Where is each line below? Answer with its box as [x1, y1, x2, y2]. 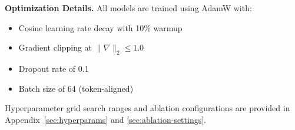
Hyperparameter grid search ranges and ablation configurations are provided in [5, 102, 290, 114]
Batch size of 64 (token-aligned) [18, 82, 134, 94]
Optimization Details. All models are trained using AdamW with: [5, 2, 252, 14]
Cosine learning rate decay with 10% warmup [18, 21, 183, 34]
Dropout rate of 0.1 [18, 62, 89, 74]
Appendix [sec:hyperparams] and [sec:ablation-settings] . [5, 113, 206, 125]
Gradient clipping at [18, 41, 92, 54]
